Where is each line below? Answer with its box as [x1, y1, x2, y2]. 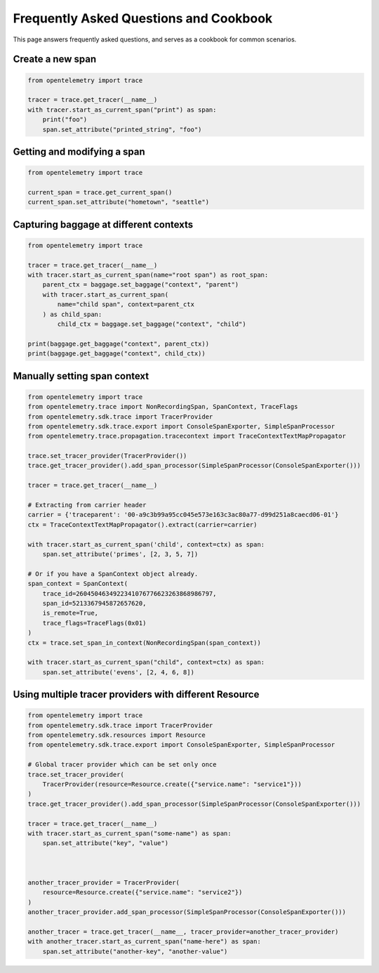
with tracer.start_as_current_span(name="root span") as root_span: [27, 271, 269, 279]
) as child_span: [42, 310, 102, 318]
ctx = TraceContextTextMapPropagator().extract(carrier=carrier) [27, 521, 258, 528]
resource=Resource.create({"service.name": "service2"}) [42, 889, 243, 896]
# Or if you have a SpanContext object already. [27, 570, 199, 577]
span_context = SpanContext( [27, 580, 128, 588]
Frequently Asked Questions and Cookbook [13, 11, 273, 26]
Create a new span [13, 53, 97, 65]
